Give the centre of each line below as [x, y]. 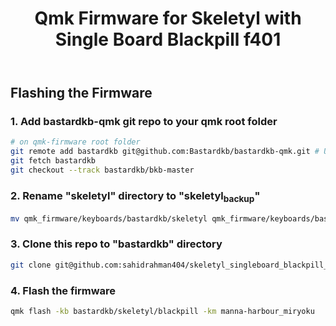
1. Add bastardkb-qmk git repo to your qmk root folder [144, 122]
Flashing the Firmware [81, 93]
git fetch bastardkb [53, 161]
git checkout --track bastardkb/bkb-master [102, 170]
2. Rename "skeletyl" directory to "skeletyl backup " [135, 196]
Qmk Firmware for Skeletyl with [168, 18]
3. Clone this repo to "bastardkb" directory [116, 244]
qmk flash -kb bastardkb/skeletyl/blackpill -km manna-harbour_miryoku [162, 311]
